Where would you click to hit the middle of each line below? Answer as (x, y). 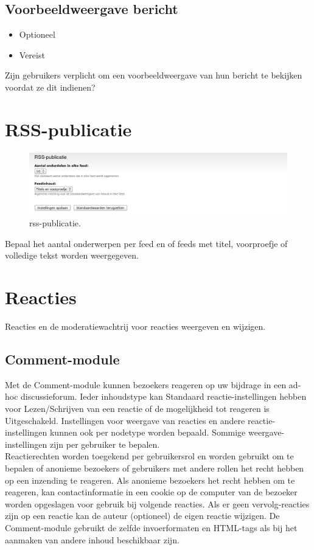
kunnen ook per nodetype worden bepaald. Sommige (148, 432)
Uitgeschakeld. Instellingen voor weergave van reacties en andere (125, 420)
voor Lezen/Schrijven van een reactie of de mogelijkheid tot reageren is (137, 409)
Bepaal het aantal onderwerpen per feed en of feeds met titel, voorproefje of (146, 243)
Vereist (32, 54)
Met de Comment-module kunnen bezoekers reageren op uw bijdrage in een (146, 384)
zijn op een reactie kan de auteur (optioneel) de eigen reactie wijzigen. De (142, 516)
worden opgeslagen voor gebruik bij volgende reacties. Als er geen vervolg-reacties (157, 503)
